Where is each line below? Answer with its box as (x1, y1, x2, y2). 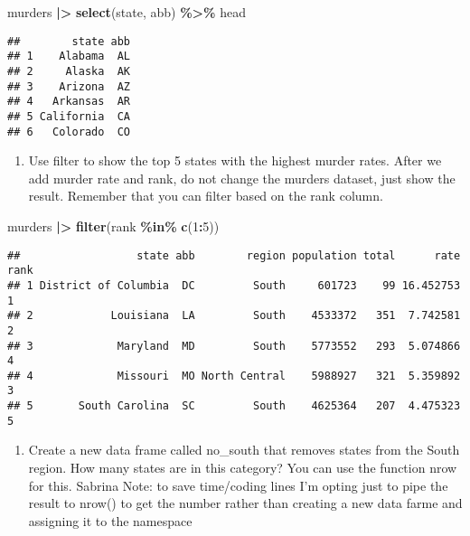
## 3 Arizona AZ (7, 80, 131, 93)
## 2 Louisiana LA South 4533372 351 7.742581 (7, 309, 461, 323)
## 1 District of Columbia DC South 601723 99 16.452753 (7, 278, 461, 292)
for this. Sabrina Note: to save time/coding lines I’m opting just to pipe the (28, 475, 448, 494)
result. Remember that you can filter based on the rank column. (28, 186, 383, 205)
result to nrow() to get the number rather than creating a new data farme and (28, 494, 463, 512)
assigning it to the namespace (28, 511, 193, 530)
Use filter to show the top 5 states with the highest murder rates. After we (28, 151, 442, 170)
